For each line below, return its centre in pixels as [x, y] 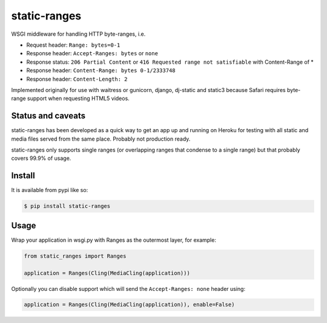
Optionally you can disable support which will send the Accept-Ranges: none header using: [128, 288]
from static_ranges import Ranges [75, 256]
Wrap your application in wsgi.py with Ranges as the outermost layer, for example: [114, 240]
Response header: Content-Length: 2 [77, 79]
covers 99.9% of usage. [41, 158]
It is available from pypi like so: [50, 190]
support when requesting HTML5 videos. [78, 98]
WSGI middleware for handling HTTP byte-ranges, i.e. [78, 34]
